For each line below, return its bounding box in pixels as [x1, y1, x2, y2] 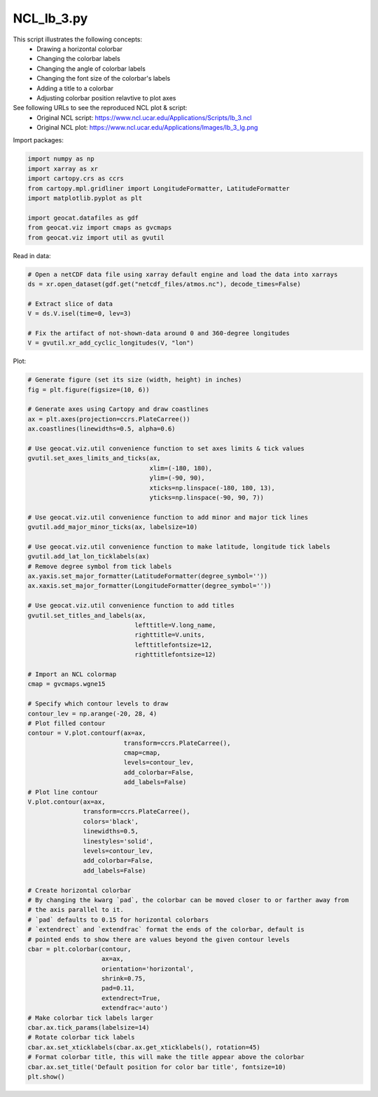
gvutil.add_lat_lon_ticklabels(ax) [27, 553, 150, 560]
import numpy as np [27, 155, 94, 163]
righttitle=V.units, [134, 631, 206, 639]
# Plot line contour [27, 788, 98, 796]
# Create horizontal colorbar [27, 886, 132, 894]
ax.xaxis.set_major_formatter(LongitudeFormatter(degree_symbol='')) [27, 582, 272, 590]
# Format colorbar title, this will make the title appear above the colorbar [27, 1053, 304, 1061]
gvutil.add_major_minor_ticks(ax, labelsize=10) [27, 523, 198, 531]
